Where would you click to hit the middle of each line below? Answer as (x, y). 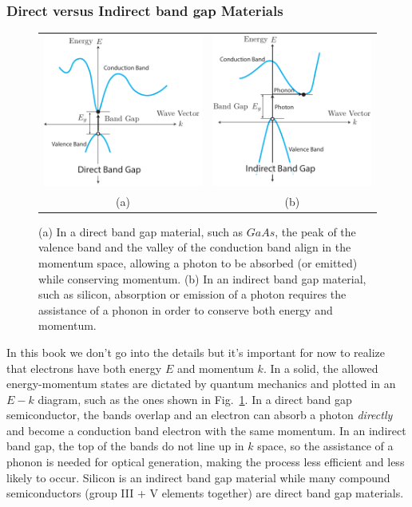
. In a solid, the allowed (321, 368)
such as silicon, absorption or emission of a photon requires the (192, 294)
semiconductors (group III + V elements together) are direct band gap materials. (205, 493)
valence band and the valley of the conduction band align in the (195, 247)
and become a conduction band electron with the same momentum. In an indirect (206, 430)
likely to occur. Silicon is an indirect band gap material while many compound (198, 477)
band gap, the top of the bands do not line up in (125, 446)
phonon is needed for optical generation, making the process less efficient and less (206, 462)
